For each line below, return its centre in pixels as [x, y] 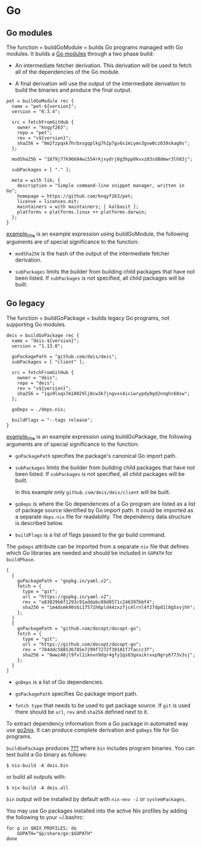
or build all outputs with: [36, 777]
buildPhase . [21, 559]
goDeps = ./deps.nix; [39, 409]
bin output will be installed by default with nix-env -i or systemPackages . [96, 799]
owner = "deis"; [38, 378]
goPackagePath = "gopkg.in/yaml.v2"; [65, 581]
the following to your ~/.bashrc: [45, 817]
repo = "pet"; [35, 133]
